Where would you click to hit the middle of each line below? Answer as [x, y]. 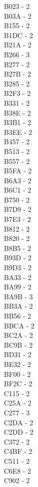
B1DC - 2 [19, 35]
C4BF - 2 [18, 451]
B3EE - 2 [18, 132]
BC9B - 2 [18, 345]
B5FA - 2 [18, 171]
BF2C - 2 [18, 384]
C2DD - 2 [19, 432]
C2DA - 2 [19, 422]
